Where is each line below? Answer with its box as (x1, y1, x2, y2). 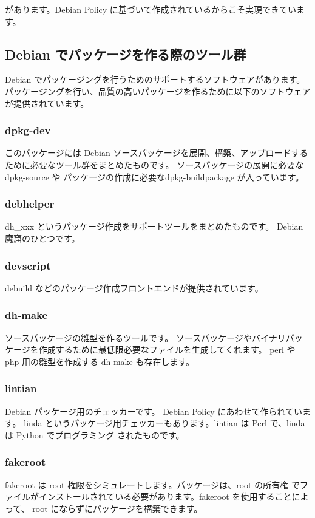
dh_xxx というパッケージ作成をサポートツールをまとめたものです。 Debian (5, 220, 303, 233)
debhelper (5, 196, 55, 211)
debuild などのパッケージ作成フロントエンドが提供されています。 (5, 281, 263, 294)
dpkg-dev (5, 123, 51, 138)
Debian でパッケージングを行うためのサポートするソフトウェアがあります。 (5, 73, 305, 86)
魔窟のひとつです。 (5, 231, 80, 244)
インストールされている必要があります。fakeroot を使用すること (38, 490, 292, 503)
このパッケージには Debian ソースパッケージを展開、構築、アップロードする (5, 146, 308, 159)
